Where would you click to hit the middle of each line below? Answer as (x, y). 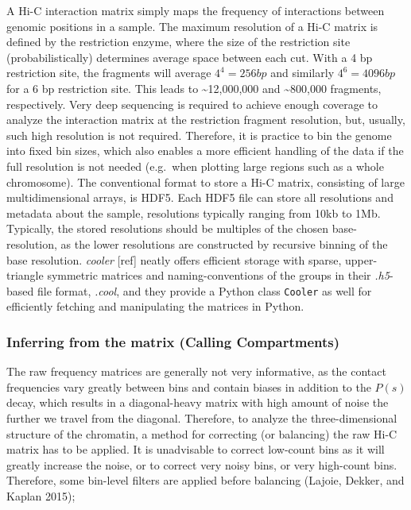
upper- (361, 259)
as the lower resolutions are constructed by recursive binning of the (224, 243)
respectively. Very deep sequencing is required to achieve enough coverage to (192, 104)
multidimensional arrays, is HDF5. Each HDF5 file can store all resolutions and (200, 197)
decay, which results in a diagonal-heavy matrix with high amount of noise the (198, 402)
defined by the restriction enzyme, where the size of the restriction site (178, 42)
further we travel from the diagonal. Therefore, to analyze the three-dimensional (202, 417)
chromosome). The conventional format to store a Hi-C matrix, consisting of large (205, 182)
